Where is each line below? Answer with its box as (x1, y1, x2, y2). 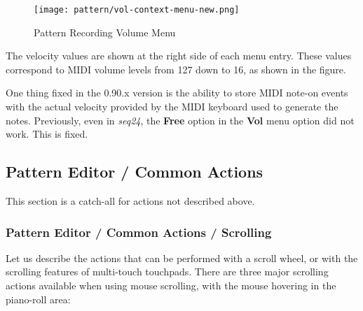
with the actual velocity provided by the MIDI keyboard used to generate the (6, 99, 338, 114)
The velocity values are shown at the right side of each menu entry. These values (6, 48, 352, 63)
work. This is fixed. (6, 126, 88, 141)
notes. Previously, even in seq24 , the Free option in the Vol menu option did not (6, 113, 355, 127)
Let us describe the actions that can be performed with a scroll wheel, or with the (6, 250, 358, 265)
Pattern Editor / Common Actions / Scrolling (6, 223, 272, 240)
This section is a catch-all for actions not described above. (6, 194, 255, 208)
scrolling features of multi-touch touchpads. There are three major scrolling (6, 264, 329, 279)
